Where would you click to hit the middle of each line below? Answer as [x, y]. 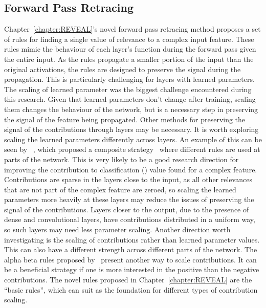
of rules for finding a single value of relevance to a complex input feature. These [129, 39]
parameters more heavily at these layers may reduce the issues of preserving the [129, 199]
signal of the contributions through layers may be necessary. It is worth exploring [131, 129]
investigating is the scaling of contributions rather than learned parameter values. [132, 239]
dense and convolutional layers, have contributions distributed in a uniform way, [130, 219]
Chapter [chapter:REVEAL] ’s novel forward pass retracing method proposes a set [132, 29]
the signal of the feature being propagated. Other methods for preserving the [125, 119]
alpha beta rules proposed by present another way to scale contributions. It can [130, 259]
